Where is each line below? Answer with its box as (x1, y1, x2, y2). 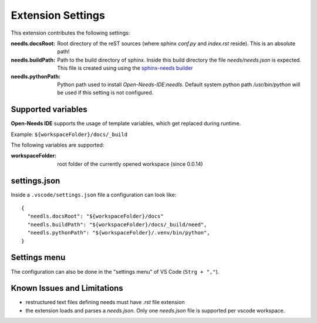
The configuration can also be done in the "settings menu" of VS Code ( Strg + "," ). (11, 268, 220, 275)
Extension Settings (11, 9, 105, 22)
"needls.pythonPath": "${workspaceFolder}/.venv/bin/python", (27, 229, 211, 236)
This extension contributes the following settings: (11, 29, 130, 36)
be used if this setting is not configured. (57, 89, 154, 96)
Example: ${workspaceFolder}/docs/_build (11, 131, 128, 138)
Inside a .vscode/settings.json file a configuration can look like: (11, 191, 177, 198)
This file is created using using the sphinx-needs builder (57, 64, 193, 72)
